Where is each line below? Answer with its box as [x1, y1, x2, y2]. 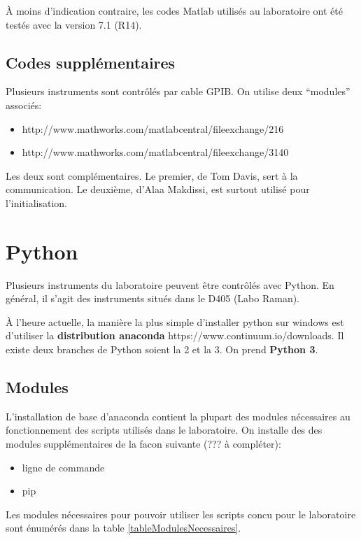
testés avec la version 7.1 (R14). [6, 17, 142, 31]
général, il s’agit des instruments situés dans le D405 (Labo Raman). [6, 291, 300, 306]
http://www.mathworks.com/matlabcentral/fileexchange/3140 [22, 145, 289, 159]
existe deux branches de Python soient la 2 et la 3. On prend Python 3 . [6, 342, 318, 357]
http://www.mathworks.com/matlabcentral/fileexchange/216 [22, 121, 284, 136]
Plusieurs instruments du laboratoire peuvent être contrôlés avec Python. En [6, 277, 334, 292]
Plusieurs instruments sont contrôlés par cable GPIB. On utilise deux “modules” [6, 84, 351, 99]
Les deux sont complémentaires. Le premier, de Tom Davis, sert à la [6, 168, 298, 183]
